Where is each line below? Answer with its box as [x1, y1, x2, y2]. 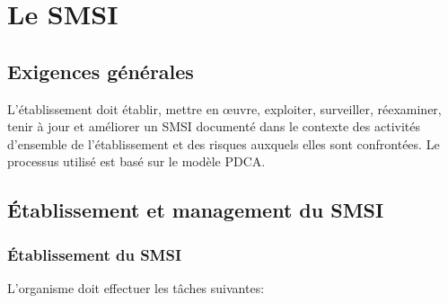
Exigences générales [7, 57, 194, 85]
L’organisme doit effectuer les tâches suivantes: [7, 278, 265, 297]
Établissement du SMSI [7, 243, 182, 265]
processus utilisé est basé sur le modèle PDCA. [7, 152, 266, 171]
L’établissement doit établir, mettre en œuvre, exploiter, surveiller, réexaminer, [7, 99, 442, 118]
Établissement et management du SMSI [7, 196, 384, 224]
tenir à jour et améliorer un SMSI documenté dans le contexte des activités [7, 117, 421, 136]
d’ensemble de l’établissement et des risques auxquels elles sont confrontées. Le [7, 134, 440, 153]
